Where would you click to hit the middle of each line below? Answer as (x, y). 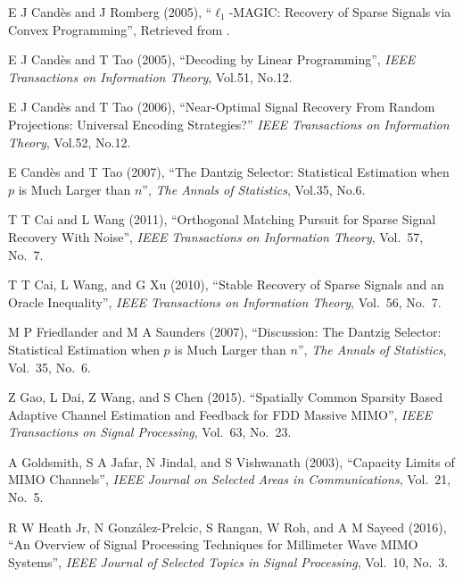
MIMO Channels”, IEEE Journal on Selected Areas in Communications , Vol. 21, (230, 479)
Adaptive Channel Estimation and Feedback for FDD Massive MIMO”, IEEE (220, 414)
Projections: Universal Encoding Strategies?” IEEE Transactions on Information (229, 124)
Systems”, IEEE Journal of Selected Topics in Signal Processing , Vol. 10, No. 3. (228, 561)
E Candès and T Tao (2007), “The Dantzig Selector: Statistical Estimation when (229, 172)
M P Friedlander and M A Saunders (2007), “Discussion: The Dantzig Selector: (225, 332)
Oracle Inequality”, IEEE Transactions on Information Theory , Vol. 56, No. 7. (225, 301)
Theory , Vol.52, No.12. (70, 142)
